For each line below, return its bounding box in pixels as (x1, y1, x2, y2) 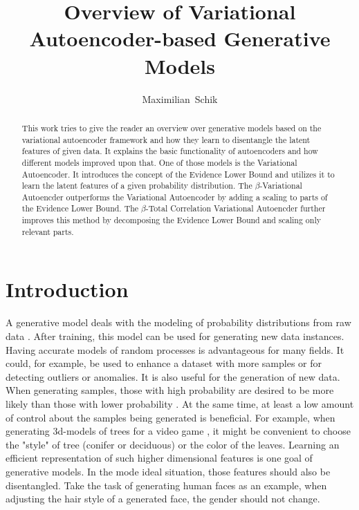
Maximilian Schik (142, 91, 218, 106)
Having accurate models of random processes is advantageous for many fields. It (6, 342, 344, 357)
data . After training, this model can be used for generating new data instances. (6, 328, 344, 343)
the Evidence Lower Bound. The (21, 202, 139, 214)
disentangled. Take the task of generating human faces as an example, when (6, 478, 327, 492)
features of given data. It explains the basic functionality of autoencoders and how (21, 145, 318, 157)
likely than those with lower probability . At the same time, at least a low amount (6, 396, 354, 410)
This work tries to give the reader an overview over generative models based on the (21, 122, 322, 133)
